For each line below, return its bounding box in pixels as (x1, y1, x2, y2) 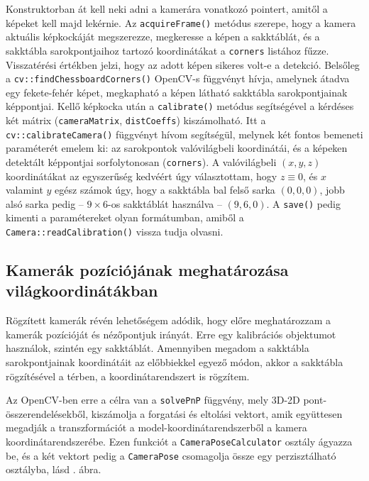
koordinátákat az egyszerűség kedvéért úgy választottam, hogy (6, 168, 277, 183)
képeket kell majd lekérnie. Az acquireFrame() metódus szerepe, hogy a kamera (6, 15, 356, 30)
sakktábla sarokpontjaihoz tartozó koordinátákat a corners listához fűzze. (6, 43, 329, 57)
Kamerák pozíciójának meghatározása (6, 259, 289, 281)
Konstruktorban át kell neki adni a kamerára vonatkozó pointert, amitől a (6, 1, 328, 16)
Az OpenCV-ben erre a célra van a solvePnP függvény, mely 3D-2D (6, 392, 300, 407)
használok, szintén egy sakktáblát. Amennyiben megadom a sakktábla (6, 341, 309, 355)
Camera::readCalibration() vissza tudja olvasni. (6, 224, 224, 238)
